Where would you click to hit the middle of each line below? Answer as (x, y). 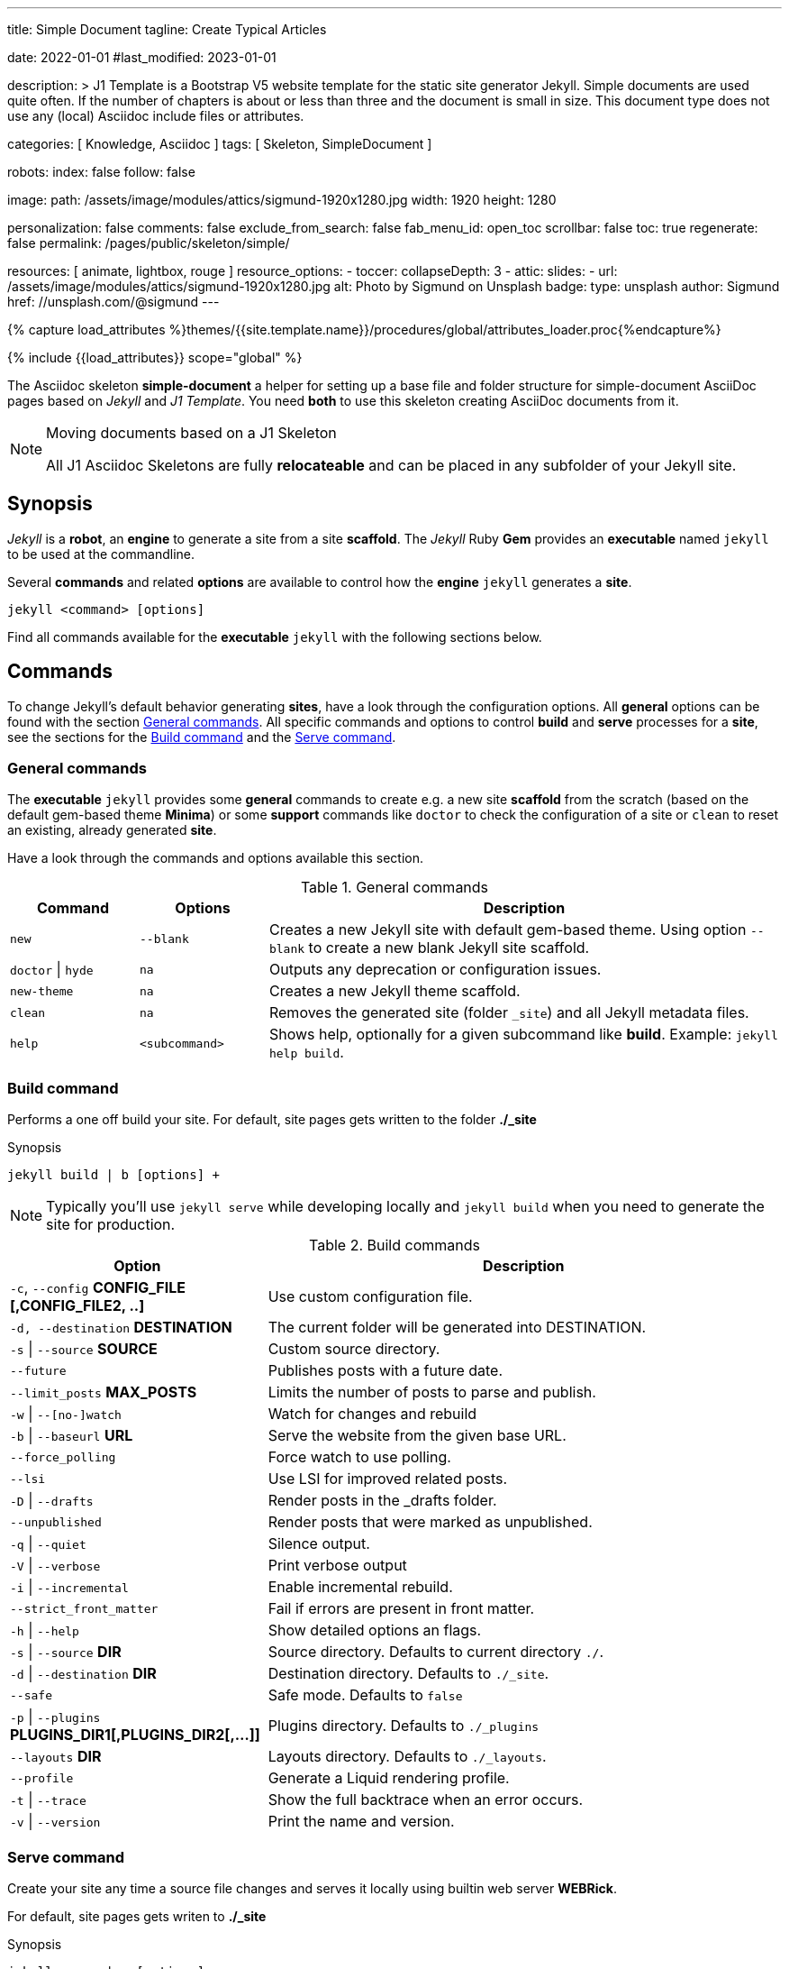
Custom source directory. (354, 1349)
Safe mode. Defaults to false (365, 1695)
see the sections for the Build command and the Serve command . (202, 737)
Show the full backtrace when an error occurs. (426, 1800)
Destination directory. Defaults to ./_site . (408, 1674)
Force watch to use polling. (359, 1457)
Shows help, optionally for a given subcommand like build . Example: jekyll (523, 1035)
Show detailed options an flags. (375, 1630)
